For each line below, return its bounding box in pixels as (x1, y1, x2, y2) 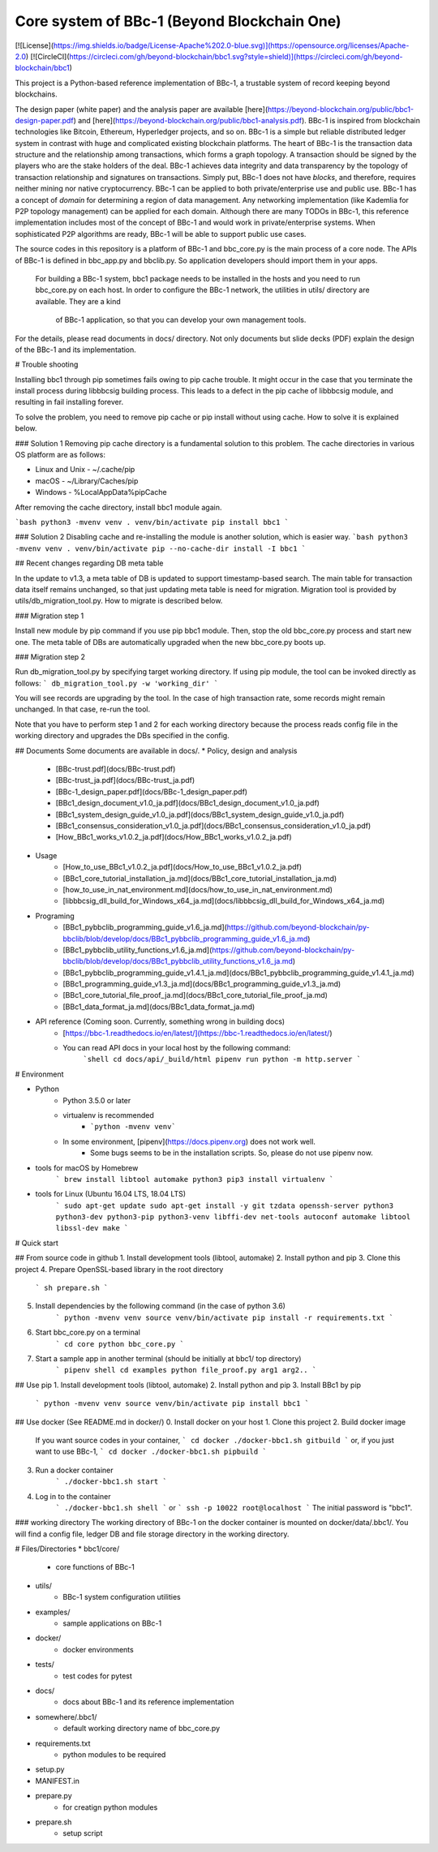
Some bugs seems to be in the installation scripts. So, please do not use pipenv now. (90, 1148, 373, 1158)
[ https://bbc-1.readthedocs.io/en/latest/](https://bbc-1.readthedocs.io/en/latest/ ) (62, 1028, 333, 1038)
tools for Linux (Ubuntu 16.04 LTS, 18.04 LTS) (35, 1189, 187, 1199)
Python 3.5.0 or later (62, 1095, 131, 1105)
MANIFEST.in (35, 1776, 80, 1785)
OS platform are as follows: (15, 450, 105, 460)
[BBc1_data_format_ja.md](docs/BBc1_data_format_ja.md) (62, 1002, 255, 1012)
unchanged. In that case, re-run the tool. (15, 704, 150, 714)
